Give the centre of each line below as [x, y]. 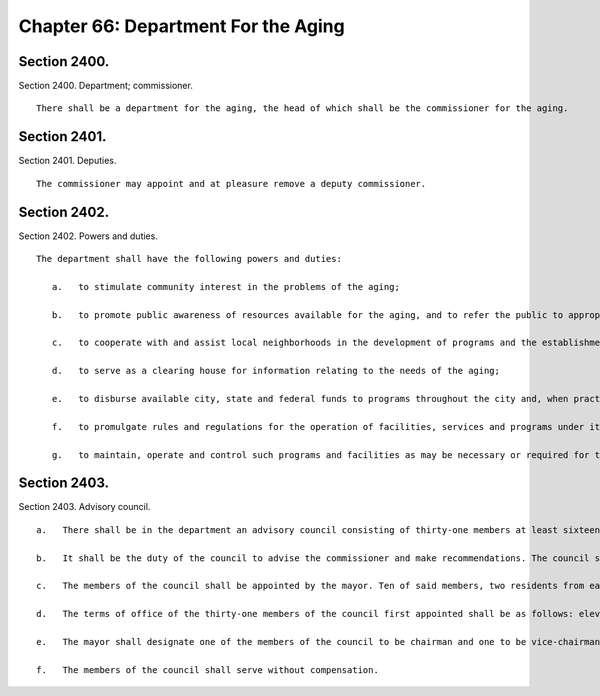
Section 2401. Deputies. [67, 161]
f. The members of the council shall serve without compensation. [207, 669]
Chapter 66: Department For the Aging [181, 26]
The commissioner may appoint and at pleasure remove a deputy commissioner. [231, 183]
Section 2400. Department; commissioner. [106, 86]
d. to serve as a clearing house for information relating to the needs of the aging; [275, 371]
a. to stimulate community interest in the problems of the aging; [225, 286]
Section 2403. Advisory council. [84, 507]
